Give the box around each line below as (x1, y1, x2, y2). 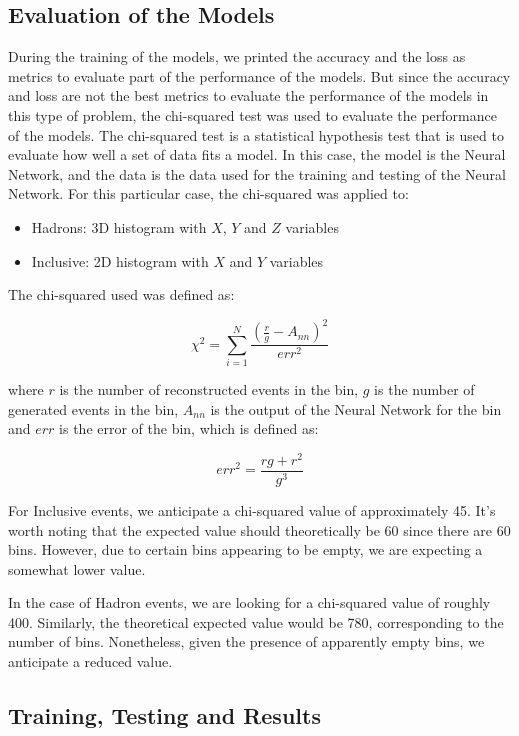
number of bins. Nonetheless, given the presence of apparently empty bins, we (8, 631, 485, 652)
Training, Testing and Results (8, 700, 321, 731)
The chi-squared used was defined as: (8, 284, 235, 305)
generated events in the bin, (8, 398, 179, 419)
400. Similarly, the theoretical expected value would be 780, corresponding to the (8, 611, 504, 632)
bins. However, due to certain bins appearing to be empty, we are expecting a (8, 539, 483, 560)
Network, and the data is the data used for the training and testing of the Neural (8, 163, 506, 184)
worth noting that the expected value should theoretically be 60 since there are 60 (8, 519, 511, 540)
